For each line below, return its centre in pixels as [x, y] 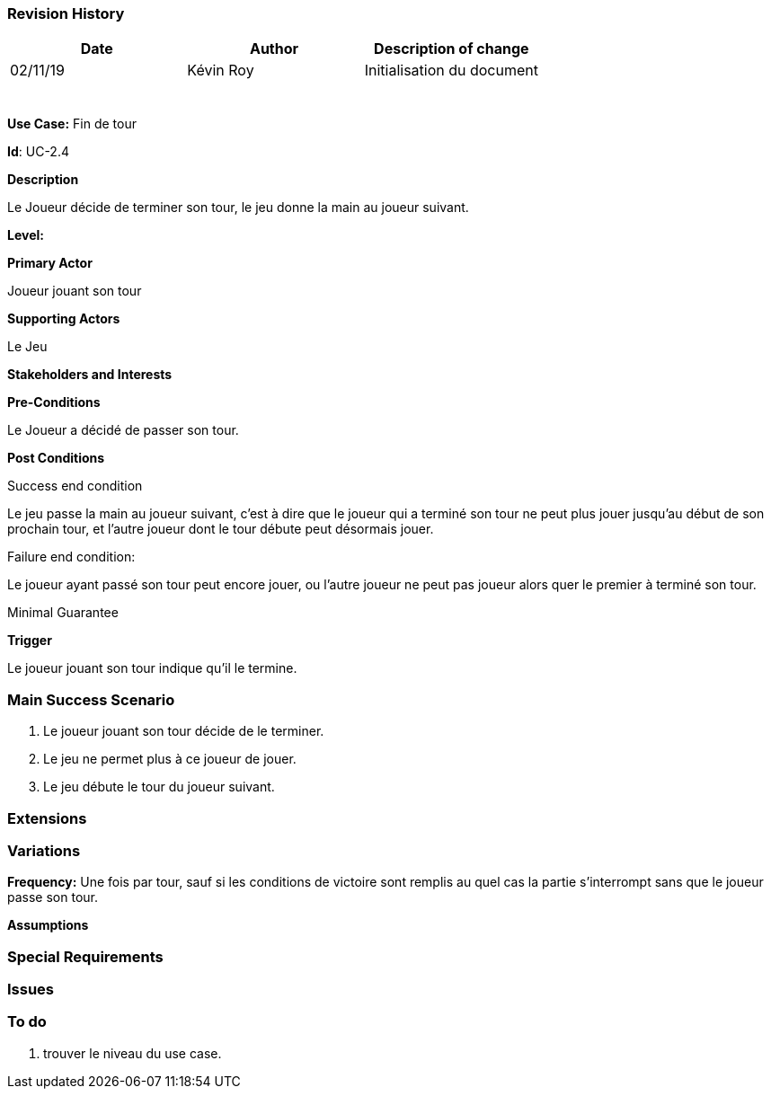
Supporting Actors [64, 319]
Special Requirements [85, 956]
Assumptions [48, 925]
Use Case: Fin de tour [72, 124]
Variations [44, 850]
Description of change [452, 49]
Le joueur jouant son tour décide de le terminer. [184, 731]
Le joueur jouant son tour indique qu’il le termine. [152, 668]
